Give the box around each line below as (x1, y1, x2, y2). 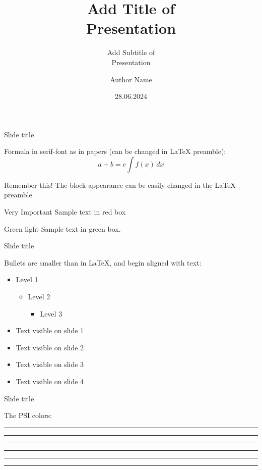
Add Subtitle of (107, 47, 155, 58)
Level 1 (16, 274, 38, 285)
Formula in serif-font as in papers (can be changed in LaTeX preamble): (4, 146, 226, 156)
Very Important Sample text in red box (4, 206, 126, 217)
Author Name (110, 74, 152, 84)
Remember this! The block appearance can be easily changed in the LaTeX (4, 179, 236, 190)
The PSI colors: (4, 410, 52, 421)
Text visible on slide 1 (16, 325, 84, 336)
